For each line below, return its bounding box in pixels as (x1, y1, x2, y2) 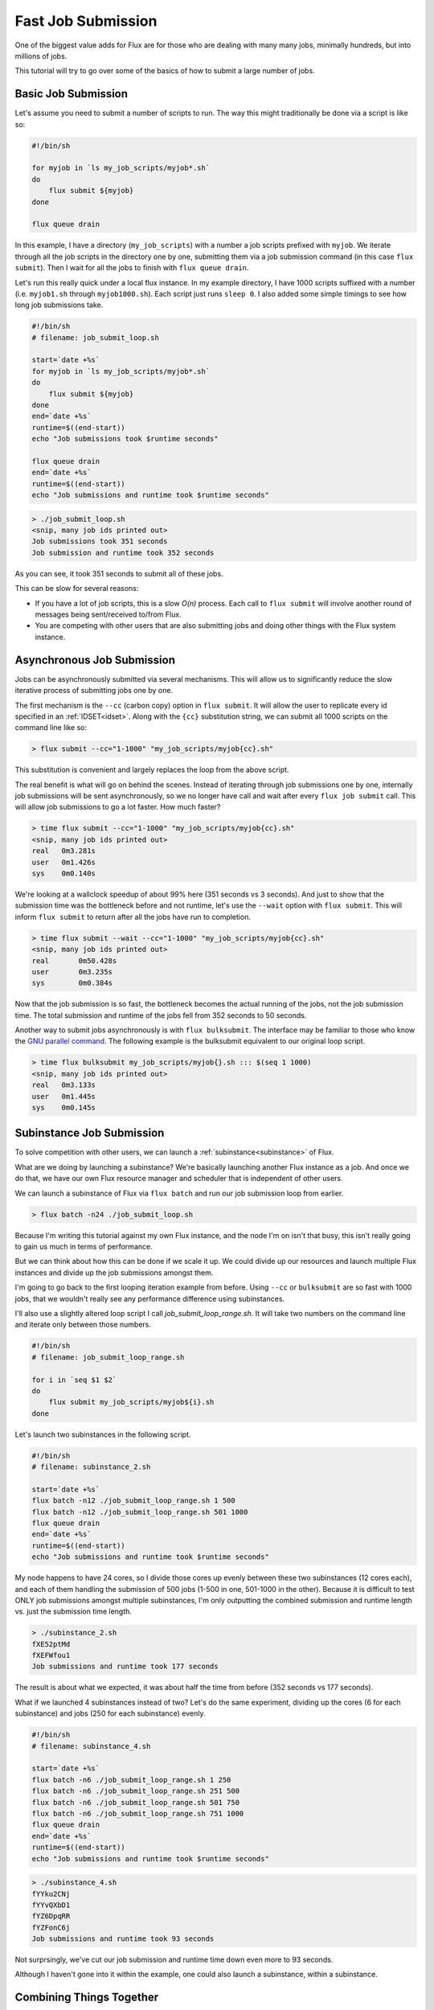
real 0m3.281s (31, 847, 96, 855)
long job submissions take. (14, 300, 104, 310)
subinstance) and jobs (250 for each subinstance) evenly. (14, 1708, 206, 1718)
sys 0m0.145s (31, 1102, 96, 1112)
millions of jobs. (14, 51, 68, 60)
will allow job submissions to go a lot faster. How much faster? (14, 802, 221, 812)
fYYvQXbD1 (31, 1900, 71, 1910)
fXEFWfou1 (31, 1651, 71, 1660)
